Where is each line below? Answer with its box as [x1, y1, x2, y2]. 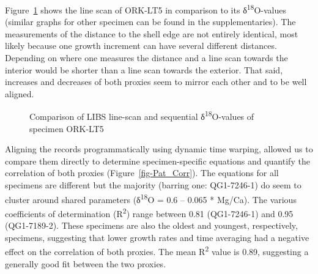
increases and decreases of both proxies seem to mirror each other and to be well [5, 75, 307, 88]
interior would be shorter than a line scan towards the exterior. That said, [5, 63, 283, 76]
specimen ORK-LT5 [29, 122, 104, 135]
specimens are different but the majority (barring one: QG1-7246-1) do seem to [5, 179, 301, 191]
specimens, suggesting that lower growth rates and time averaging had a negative [5, 231, 309, 243]
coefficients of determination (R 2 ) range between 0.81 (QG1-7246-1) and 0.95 [5, 205, 294, 220]
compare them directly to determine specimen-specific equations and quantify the [5, 154, 310, 167]
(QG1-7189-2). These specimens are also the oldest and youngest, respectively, [5, 219, 298, 232]
